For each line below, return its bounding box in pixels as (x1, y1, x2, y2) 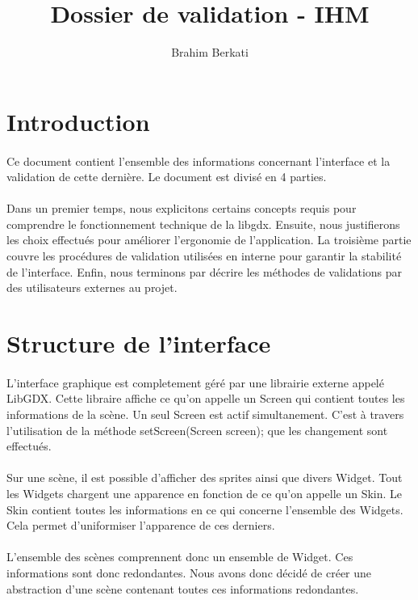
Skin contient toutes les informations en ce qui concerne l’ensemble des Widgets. (6, 501, 403, 518)
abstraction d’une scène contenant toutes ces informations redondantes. (6, 580, 359, 597)
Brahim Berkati (171, 44, 249, 61)
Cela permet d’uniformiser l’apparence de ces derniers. (6, 517, 275, 534)
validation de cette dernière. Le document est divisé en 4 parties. (6, 168, 327, 185)
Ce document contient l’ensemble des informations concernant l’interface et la (6, 152, 391, 169)
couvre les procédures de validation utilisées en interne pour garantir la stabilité (6, 247, 402, 264)
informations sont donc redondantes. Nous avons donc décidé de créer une (6, 564, 372, 581)
